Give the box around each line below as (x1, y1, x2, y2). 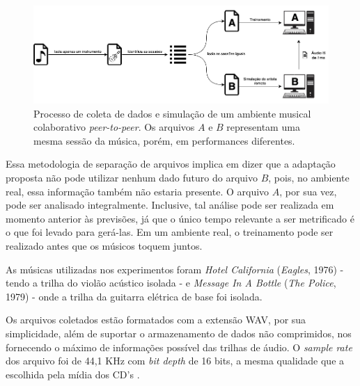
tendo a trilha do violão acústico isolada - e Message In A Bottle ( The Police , (6, 275, 336, 290)
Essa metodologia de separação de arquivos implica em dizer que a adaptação (6, 156, 336, 171)
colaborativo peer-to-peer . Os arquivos (33, 120, 195, 134)
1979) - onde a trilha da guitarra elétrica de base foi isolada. (6, 289, 263, 303)
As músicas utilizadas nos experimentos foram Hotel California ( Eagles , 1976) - (6, 262, 344, 276)
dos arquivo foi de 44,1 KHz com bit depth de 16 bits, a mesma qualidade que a (6, 353, 345, 368)
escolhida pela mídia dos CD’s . (6, 367, 140, 381)
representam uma (226, 120, 300, 134)
